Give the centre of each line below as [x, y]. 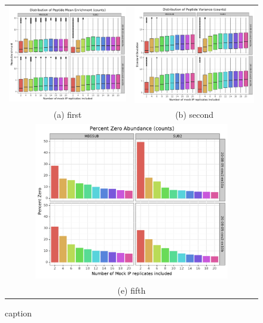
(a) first [68, 114]
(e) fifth [131, 290]
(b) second [195, 114]
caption [19, 313]
